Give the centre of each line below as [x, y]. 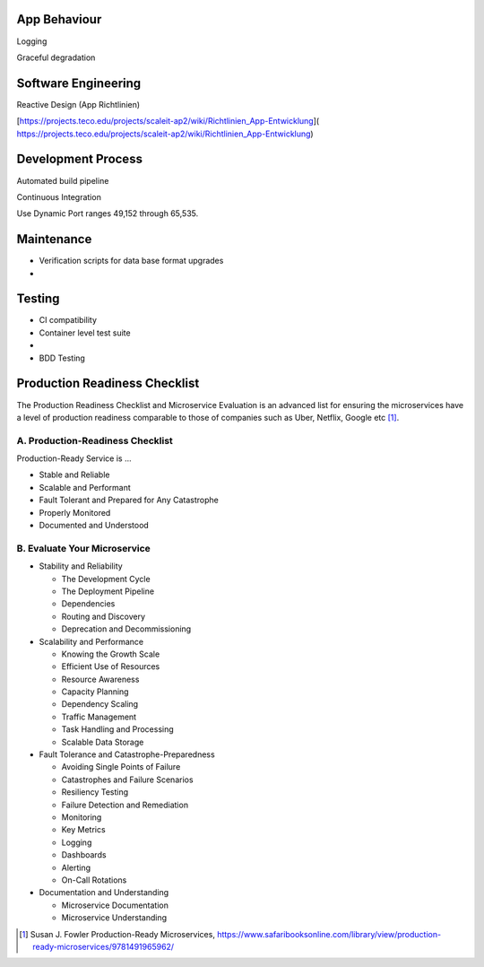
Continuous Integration [59, 196]
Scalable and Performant [85, 487]
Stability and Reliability [81, 566]
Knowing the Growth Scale [111, 654]
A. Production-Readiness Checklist [95, 440]
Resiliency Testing [95, 792]
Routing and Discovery [104, 616]
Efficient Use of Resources [111, 666]
